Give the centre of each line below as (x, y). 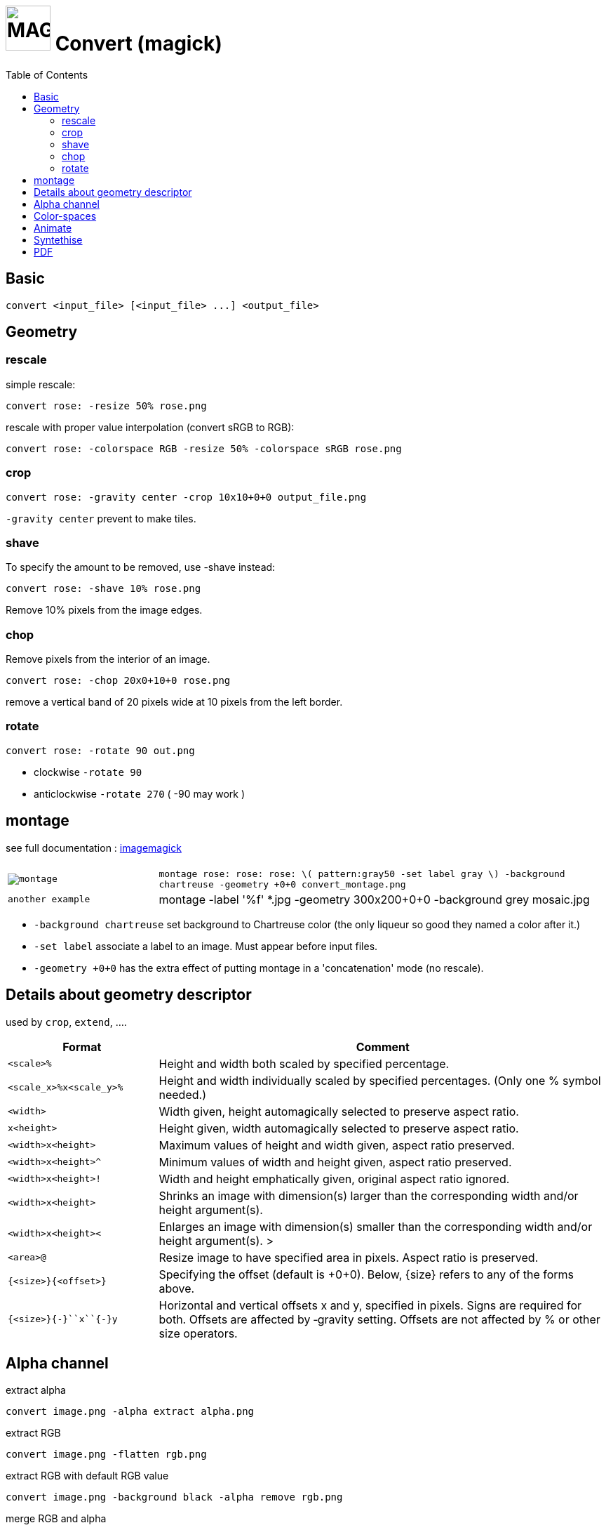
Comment (383, 1047)
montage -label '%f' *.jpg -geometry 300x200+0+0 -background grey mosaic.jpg (374, 899)
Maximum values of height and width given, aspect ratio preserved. (337, 1145)
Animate (53, 227)
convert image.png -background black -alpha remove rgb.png (174, 1497)
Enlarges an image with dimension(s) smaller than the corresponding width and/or (376, 1226)
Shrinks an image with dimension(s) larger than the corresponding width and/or (369, 1195)
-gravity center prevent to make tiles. (101, 518)
